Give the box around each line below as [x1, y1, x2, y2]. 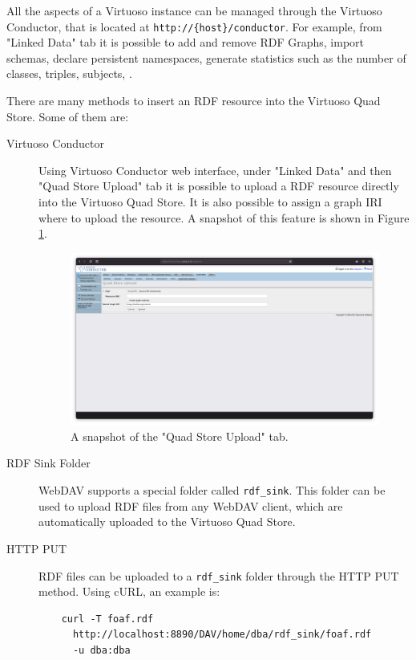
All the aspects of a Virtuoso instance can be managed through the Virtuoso [6, 2, 382, 18]
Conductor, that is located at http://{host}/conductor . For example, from [6, 18, 382, 35]
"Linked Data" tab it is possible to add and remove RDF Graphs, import [6, 34, 365, 51]
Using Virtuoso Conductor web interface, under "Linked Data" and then [38, 161, 392, 178]
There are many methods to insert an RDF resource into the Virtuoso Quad [6, 92, 381, 109]
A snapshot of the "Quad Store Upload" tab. [71, 427, 289, 444]
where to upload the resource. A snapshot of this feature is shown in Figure [38, 209, 410, 226]
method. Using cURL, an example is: [38, 583, 220, 600]
